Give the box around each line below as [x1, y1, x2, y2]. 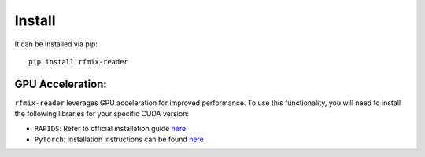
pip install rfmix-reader [28, 57, 129, 66]
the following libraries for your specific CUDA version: [14, 109, 189, 119]
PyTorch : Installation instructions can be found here [34, 134, 205, 144]
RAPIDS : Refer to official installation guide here [34, 123, 187, 133]
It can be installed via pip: [14, 39, 98, 49]
